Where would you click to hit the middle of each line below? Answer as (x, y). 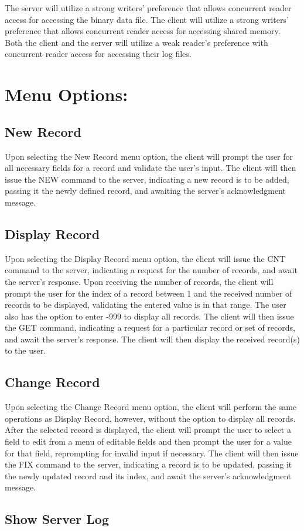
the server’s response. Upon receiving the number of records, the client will (139, 281)
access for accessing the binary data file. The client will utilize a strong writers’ (147, 19)
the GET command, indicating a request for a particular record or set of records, (150, 327)
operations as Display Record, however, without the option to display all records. (150, 418)
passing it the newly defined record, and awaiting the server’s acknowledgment (145, 191)
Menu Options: (66, 94)
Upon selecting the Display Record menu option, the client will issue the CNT (145, 258)
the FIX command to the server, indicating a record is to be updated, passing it (148, 464)
